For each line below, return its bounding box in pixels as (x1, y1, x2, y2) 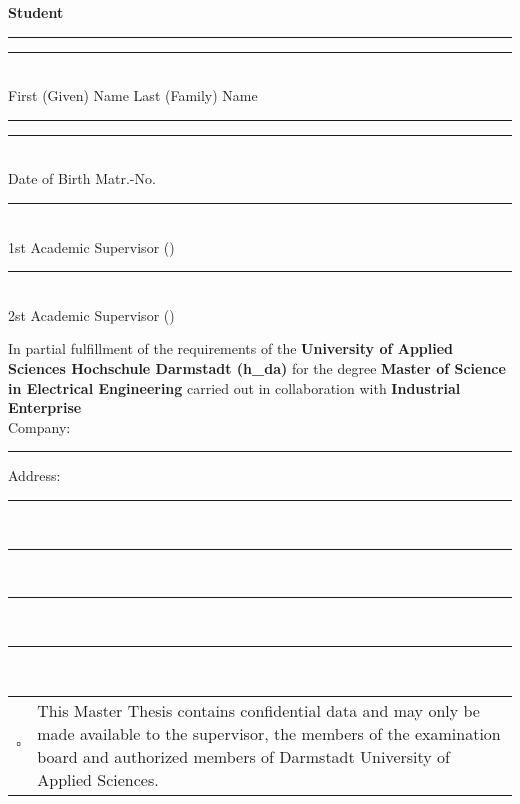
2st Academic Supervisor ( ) (8, 304, 175, 325)
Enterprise (8, 397, 82, 418)
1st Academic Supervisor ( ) (8, 236, 175, 257)
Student (8, 2, 64, 22)
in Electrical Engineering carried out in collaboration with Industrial (8, 377, 461, 398)
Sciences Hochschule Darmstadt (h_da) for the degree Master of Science (8, 357, 506, 378)
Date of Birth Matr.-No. (8, 168, 156, 189)
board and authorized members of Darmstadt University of (37, 745, 450, 769)
